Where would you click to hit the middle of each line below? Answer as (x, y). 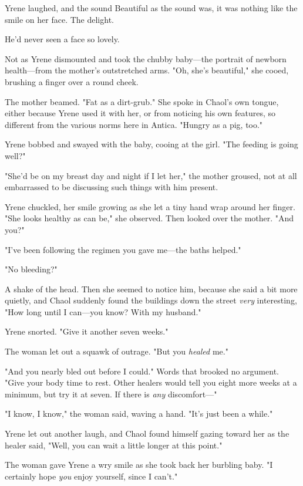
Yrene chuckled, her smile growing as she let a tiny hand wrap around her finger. (150, 206)
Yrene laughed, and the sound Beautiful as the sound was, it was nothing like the (151, 8)
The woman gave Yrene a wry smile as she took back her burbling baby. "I (139, 465)
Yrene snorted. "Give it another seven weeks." (87, 331)
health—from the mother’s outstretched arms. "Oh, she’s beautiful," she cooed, (147, 70)
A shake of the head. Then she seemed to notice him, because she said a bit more (151, 288)
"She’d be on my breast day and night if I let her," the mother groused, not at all (151, 175)
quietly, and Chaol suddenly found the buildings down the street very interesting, (151, 300)
